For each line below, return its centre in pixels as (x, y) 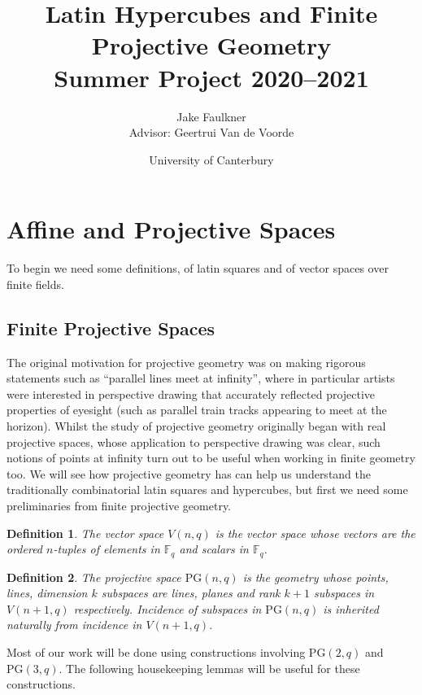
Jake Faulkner (211, 116)
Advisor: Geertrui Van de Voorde (211, 132)
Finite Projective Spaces (111, 328)
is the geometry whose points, (315, 577)
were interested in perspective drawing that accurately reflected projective (191, 393)
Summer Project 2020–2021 (211, 77)
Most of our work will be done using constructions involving (156, 651)
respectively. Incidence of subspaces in (167, 608)
